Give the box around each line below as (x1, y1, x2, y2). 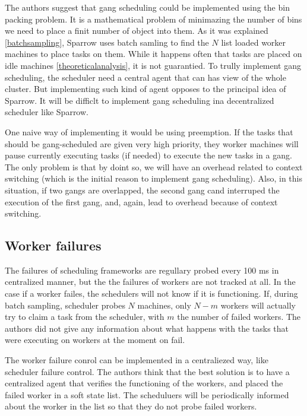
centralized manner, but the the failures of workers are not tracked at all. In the (5, 275, 296, 288)
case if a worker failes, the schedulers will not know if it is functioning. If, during (5, 287, 298, 300)
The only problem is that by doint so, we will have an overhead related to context (5, 160, 303, 173)
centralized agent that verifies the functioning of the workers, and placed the (5, 377, 283, 389)
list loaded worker (221, 36, 286, 48)
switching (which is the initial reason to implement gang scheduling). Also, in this (5, 172, 303, 185)
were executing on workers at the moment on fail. (5, 334, 185, 346)
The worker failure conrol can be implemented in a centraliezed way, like (5, 354, 268, 366)
